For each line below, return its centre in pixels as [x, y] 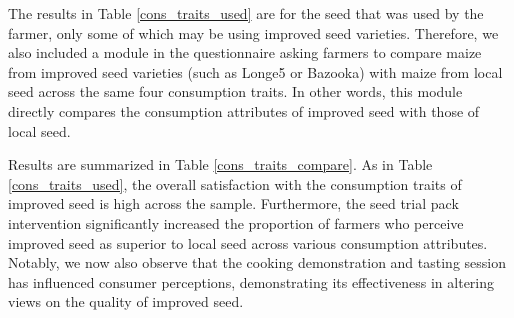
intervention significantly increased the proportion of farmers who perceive [236, 222]
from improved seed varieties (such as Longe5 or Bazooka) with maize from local [255, 71]
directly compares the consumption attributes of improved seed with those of [244, 110]
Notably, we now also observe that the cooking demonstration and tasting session [257, 262]
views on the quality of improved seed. [126, 301]
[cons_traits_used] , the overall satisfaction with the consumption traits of [235, 183]
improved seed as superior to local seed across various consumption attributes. [248, 242]
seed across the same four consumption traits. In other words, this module [235, 91]
